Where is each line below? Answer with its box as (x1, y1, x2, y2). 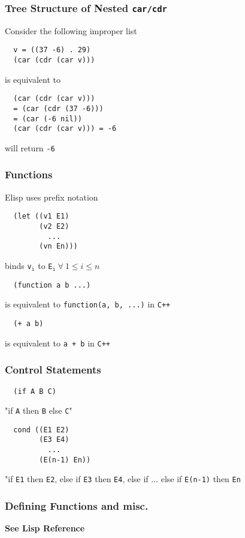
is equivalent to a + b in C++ (5, 336, 110, 349)
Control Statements (5, 362, 101, 377)
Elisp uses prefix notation (5, 190, 98, 203)
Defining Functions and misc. (5, 498, 149, 513)
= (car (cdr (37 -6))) (13, 104, 104, 113)
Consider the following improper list (5, 24, 137, 37)
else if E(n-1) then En (161, 473, 241, 485)
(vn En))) (39, 242, 78, 251)
